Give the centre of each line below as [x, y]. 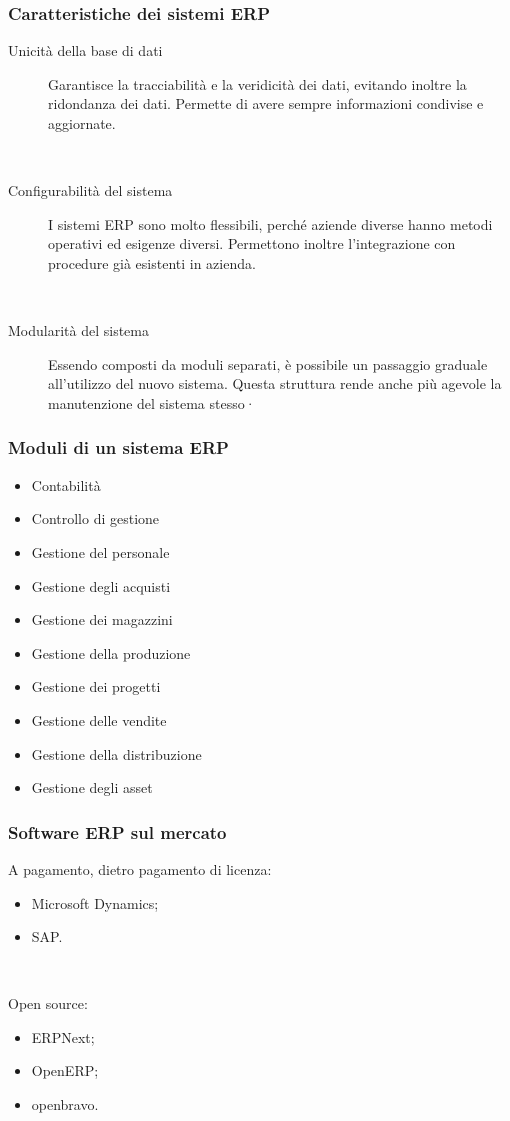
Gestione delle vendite [99, 719]
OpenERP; [65, 1070]
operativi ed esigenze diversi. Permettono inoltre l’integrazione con [252, 243]
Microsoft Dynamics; [95, 902]
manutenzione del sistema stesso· [152, 402]
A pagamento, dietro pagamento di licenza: [140, 868]
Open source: [48, 1003]
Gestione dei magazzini [102, 619]
